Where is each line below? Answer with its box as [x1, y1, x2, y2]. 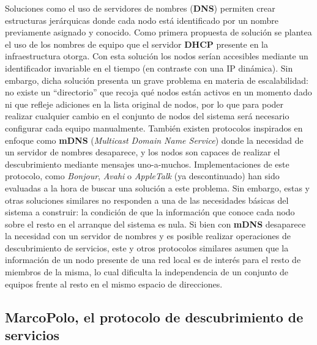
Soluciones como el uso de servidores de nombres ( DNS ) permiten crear [5, 2, 275, 14]
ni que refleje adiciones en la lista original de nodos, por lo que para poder [5, 97, 284, 110]
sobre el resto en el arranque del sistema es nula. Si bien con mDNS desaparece [5, 217, 306, 230]
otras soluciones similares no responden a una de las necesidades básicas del [5, 193, 289, 206]
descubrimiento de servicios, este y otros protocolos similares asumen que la [5, 241, 289, 254]
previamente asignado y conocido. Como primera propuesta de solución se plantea [5, 26, 312, 39]
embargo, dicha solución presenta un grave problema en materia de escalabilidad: [5, 73, 308, 86]
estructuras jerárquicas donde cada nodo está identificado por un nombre [5, 13, 279, 26]
